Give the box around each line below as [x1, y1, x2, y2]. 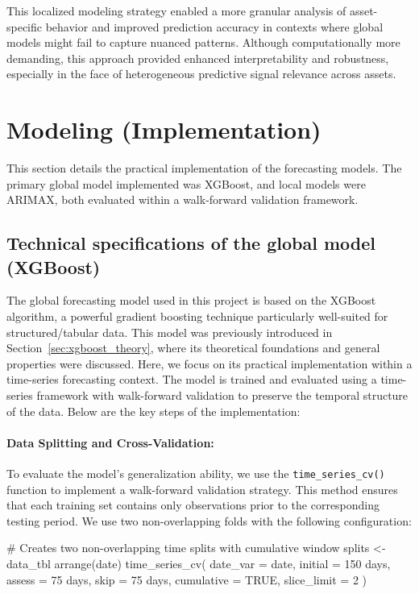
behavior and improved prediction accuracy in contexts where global [45, 18, 384, 35]
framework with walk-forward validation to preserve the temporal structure [36, 387, 409, 404]
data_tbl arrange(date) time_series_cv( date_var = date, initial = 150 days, [6, 555, 391, 572]
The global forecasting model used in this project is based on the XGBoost [6, 292, 376, 309]
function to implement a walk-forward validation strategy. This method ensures [6, 480, 398, 497]
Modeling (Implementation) [6, 113, 322, 146]
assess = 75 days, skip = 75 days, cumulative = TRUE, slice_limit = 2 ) [6, 571, 367, 588]
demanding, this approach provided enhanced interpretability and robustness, [6, 49, 389, 66]
